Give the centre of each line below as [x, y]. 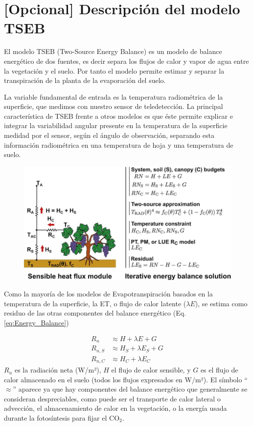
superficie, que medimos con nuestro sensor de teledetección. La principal [114, 106]
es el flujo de [219, 370]
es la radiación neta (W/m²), [58, 370]
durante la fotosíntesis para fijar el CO [62, 418]
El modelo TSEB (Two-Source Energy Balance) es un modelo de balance [113, 51]
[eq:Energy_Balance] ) [36, 322]
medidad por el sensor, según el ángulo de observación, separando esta [109, 135]
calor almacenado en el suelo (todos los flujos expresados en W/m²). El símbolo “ [126, 379]
